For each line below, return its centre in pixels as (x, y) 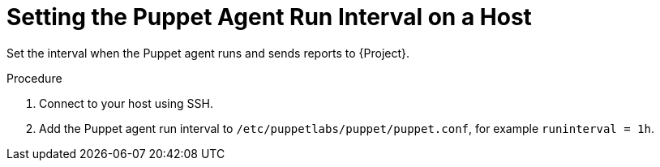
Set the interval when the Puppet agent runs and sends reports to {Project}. (208, 53)
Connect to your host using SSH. (126, 103)
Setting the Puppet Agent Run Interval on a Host (269, 17)
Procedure (34, 78)
